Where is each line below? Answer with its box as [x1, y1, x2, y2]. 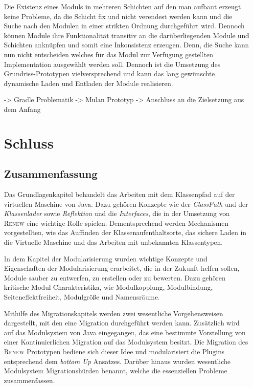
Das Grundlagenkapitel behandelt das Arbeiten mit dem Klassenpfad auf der [4, 189, 235, 199]
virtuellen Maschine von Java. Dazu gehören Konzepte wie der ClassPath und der [4, 198, 248, 209]
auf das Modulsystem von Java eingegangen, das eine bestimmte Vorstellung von [4, 327, 246, 337]
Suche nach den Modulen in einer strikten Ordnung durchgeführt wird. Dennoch [4, 21, 245, 31]
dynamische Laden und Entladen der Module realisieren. [4, 78, 173, 88]
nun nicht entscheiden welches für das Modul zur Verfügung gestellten [4, 49, 213, 59]
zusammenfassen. [4, 375, 55, 385]
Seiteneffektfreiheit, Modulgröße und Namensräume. [4, 292, 160, 302]
